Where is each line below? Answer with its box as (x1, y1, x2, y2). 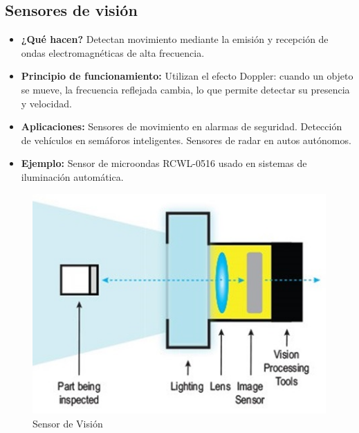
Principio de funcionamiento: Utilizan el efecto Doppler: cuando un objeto (21, 69, 353, 83)
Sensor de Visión (33, 416, 103, 430)
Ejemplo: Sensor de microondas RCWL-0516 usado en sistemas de (21, 156, 307, 170)
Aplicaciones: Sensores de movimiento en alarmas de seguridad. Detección (21, 119, 342, 134)
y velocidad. (21, 96, 72, 110)
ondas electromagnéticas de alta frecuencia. (21, 45, 205, 60)
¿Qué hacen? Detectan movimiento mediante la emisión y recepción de (21, 32, 329, 46)
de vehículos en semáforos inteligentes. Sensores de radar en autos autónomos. (21, 132, 351, 147)
